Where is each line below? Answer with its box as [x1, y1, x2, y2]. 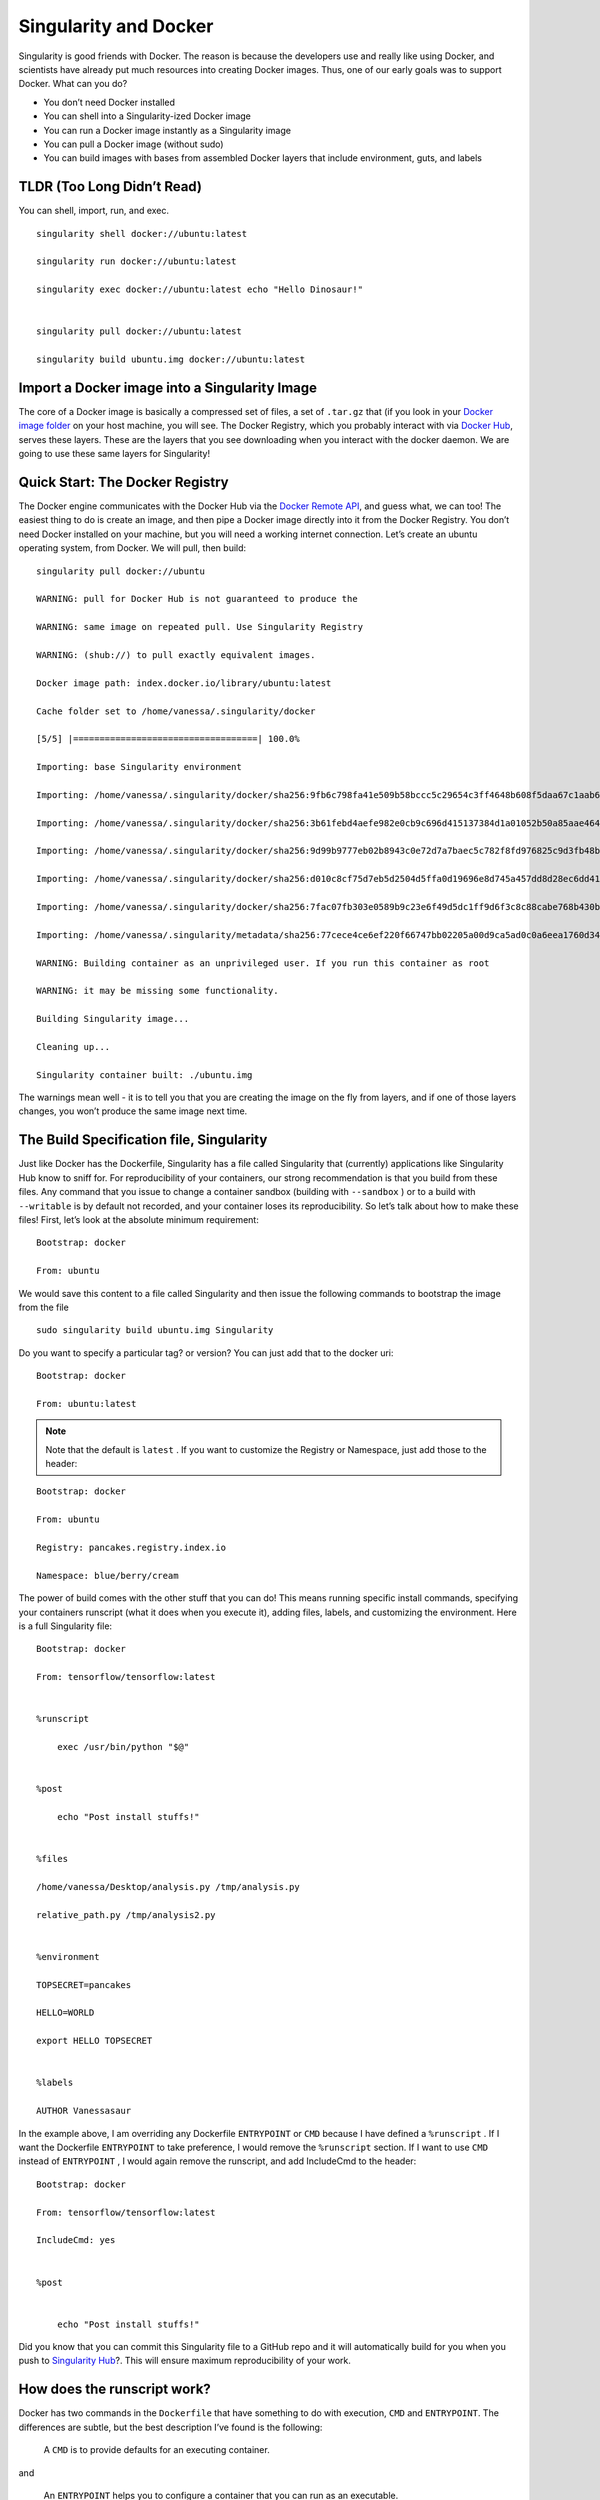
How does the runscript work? [18, 2381, 212, 2398]
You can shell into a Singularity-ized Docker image [43, 110, 252, 122]
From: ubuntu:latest [36, 1398, 137, 1409]
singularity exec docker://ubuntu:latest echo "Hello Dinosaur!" [36, 284, 364, 295]
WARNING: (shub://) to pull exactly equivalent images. [36, 649, 316, 660]
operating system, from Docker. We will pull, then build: [18, 542, 247, 554]
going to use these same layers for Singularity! [18, 448, 210, 460]
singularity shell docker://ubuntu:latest [36, 228, 248, 239]
